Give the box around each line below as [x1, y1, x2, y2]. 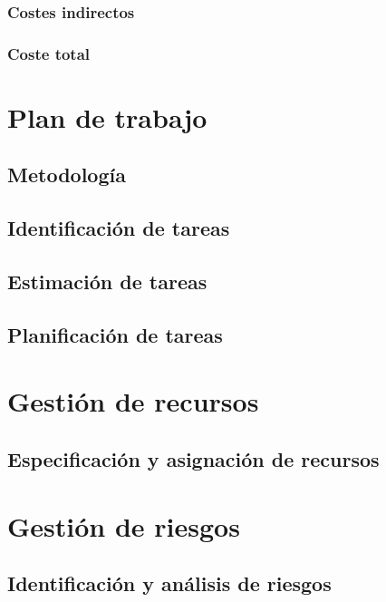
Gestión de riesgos [7, 507, 240, 544]
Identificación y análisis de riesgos [7, 569, 332, 597]
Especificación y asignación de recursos [7, 444, 380, 472]
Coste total [7, 42, 91, 64]
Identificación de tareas [7, 214, 230, 242]
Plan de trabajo [7, 98, 207, 135]
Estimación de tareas [7, 267, 207, 296]
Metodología [7, 160, 126, 189]
